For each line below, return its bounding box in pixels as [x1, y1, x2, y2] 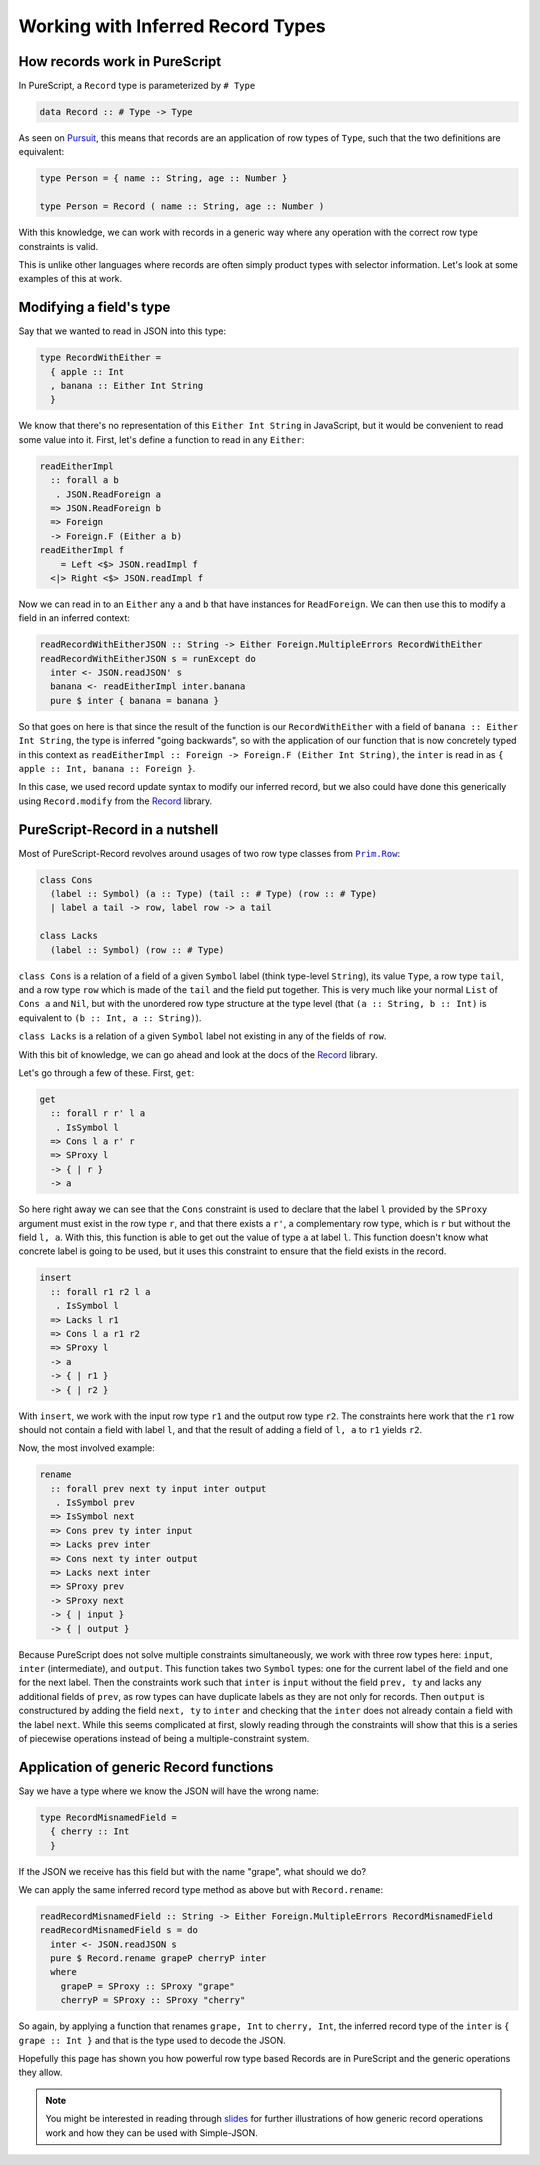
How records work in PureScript [18, 53, 222, 70]
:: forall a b [50, 475, 120, 486]
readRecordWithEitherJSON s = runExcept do [39, 653, 257, 664]
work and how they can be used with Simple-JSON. [45, 2126, 259, 2139]
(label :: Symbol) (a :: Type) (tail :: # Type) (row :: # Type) [50, 888, 378, 900]
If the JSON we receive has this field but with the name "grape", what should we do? [18, 1865, 367, 1877]
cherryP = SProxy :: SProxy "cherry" [60, 1995, 246, 2006]
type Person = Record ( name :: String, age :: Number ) [39, 201, 325, 212]
